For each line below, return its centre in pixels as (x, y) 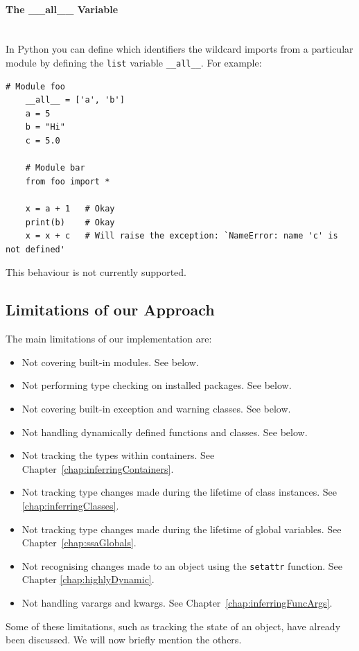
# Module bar (55, 168)
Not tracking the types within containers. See (118, 455)
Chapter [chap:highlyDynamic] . (88, 579)
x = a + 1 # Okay (70, 208)
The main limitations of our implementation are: (109, 339)
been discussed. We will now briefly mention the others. (124, 640)
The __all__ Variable (62, 9)
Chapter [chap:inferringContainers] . (98, 468)
